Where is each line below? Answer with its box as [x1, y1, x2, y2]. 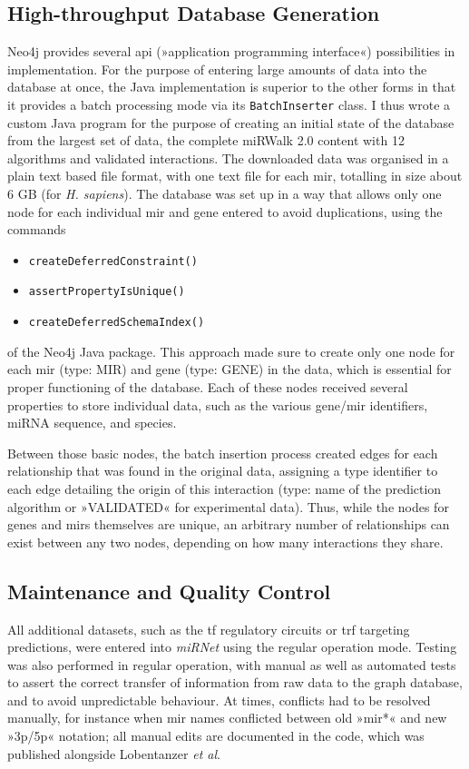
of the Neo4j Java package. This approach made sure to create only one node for [7, 341, 455, 360]
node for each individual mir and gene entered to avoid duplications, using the [7, 202, 443, 221]
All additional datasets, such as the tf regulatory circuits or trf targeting [7, 619, 410, 638]
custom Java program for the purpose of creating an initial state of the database [7, 113, 454, 132]
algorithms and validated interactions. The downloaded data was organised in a [7, 148, 449, 167]
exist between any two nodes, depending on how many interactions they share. [7, 532, 444, 551]
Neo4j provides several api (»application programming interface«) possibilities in [7, 42, 455, 61]
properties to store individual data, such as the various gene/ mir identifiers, [7, 395, 428, 414]
